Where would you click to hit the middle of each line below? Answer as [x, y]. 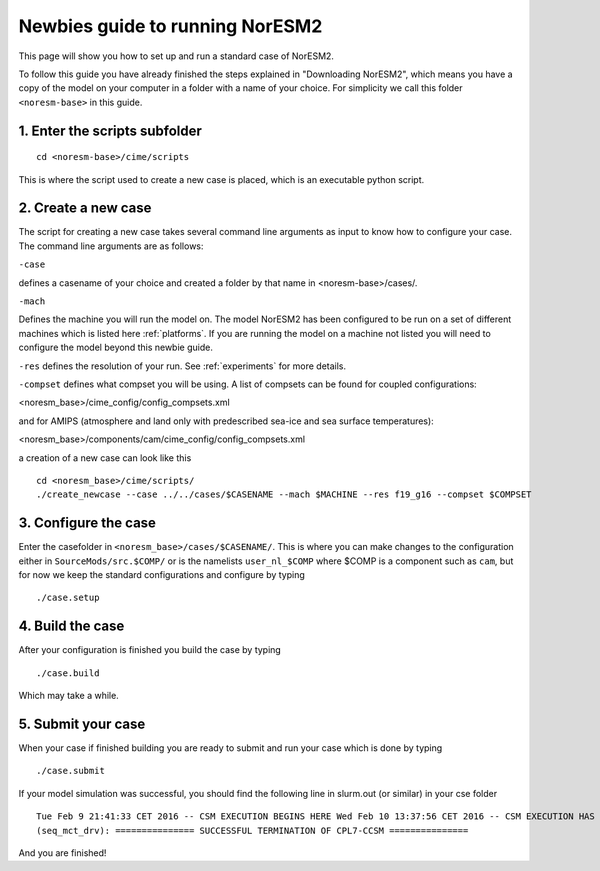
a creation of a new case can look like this [105, 457]
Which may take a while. [68, 696]
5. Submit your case [82, 723]
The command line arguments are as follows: [111, 246]
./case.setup [68, 598]
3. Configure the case [87, 523]
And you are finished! [62, 852]
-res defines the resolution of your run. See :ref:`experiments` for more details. [182, 366]
